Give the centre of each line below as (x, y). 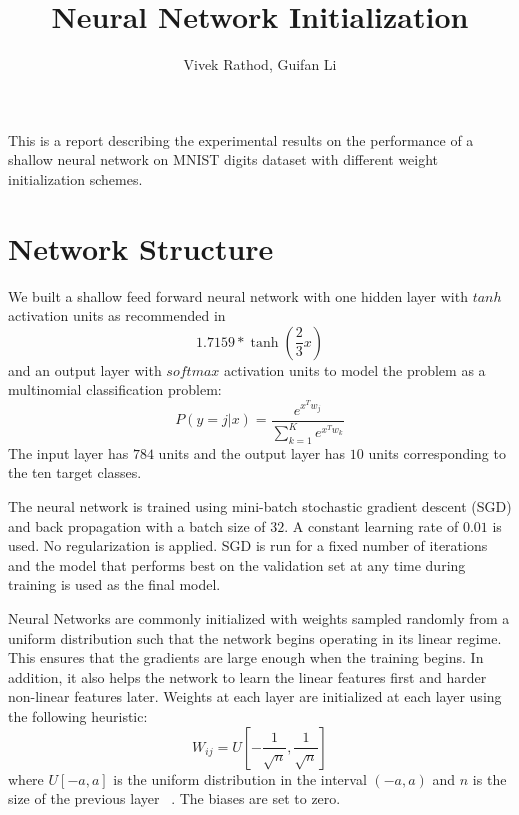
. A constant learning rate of (371, 525)
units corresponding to (437, 452)
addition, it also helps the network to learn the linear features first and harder (247, 676)
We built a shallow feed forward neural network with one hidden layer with (238, 295)
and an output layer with (85, 369)
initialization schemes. (75, 178)
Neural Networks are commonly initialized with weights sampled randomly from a (259, 618)
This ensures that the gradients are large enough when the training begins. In (246, 657)
